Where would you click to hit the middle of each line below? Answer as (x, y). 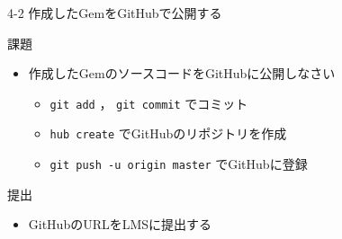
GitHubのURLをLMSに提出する (120, 224)
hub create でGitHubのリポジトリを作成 (168, 133)
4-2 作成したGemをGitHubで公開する (115, 13)
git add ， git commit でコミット (149, 103)
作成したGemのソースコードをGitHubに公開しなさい (182, 73)
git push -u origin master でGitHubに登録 (179, 164)
